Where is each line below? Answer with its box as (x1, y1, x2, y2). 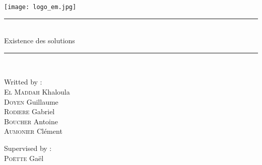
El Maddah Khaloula (4, 87, 70, 97)
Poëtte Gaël (4, 152, 44, 163)
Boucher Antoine (4, 116, 58, 126)
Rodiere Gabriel (4, 106, 55, 117)
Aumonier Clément (4, 126, 62, 136)
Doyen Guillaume (4, 96, 58, 107)
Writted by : (4, 76, 42, 87)
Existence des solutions (4, 35, 75, 46)
